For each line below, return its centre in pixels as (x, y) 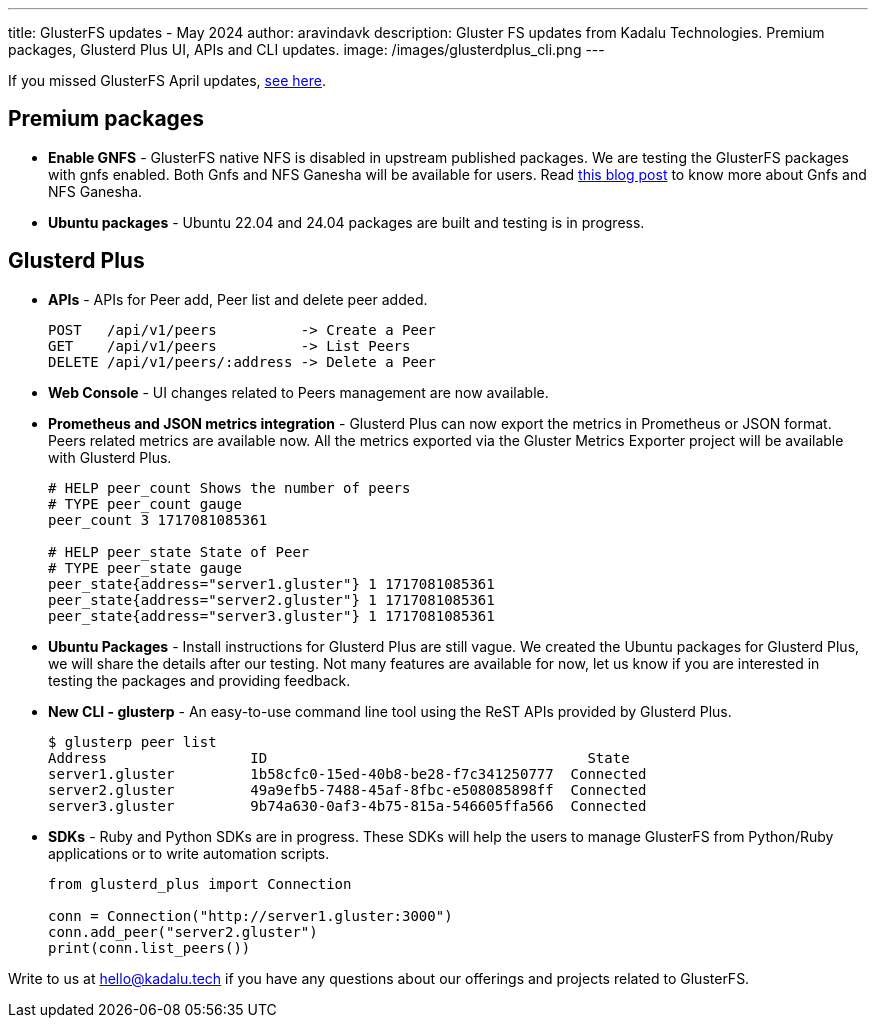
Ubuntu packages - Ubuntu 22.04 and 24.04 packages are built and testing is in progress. (346, 222)
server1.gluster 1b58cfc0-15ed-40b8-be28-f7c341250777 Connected (347, 773)
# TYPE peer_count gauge (145, 503)
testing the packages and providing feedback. (199, 680)
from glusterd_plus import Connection (200, 883)
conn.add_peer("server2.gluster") (183, 931)
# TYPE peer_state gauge (145, 567)
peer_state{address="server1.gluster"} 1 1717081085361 (271, 583)
